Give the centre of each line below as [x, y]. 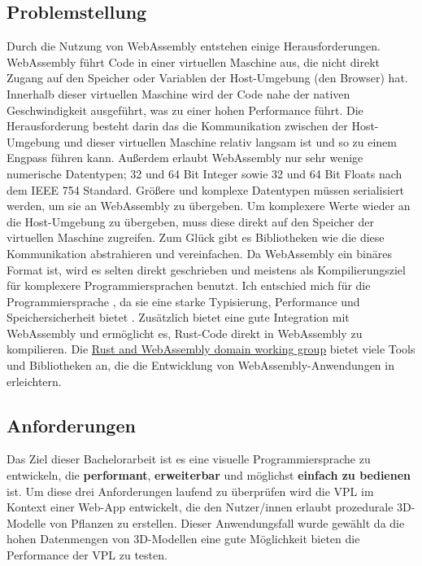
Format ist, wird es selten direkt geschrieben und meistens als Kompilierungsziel [206, 269]
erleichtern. [34, 381]
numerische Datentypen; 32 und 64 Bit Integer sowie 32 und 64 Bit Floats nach [204, 173]
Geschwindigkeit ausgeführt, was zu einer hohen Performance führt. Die [185, 110]
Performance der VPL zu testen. [87, 555]
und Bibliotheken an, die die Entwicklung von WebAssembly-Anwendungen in [200, 365]
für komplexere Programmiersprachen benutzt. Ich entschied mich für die [189, 285]
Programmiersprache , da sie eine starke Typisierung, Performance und [183, 301]
